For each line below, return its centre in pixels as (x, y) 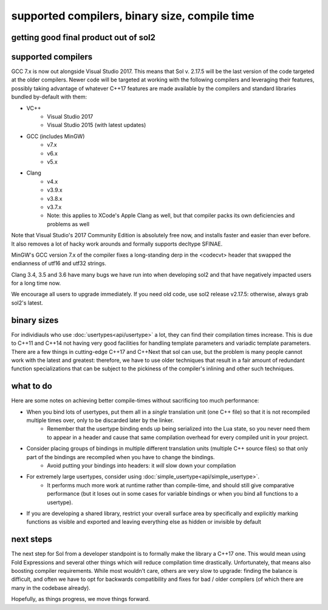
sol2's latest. (27, 303)
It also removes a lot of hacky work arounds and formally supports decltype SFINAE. (117, 244)
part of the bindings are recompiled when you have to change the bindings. (121, 457)
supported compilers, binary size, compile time (133, 16)
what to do (32, 386)
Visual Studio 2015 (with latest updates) (97, 125)
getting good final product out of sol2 (84, 37)
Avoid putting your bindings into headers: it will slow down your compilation (142, 465)
